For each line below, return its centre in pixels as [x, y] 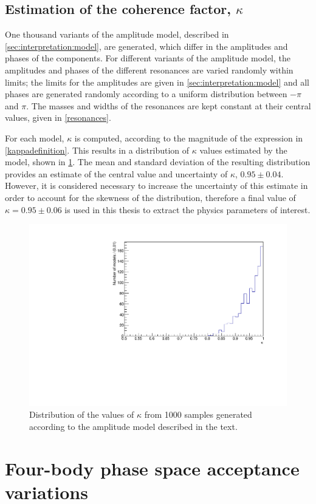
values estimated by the [243, 150]
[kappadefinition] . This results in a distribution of [97, 150]
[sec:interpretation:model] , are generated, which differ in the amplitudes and [146, 46]
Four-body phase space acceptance [152, 468]
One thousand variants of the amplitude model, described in [117, 34]
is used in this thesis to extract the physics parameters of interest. [187, 209]
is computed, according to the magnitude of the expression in [189, 138]
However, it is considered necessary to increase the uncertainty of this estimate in [156, 186]
